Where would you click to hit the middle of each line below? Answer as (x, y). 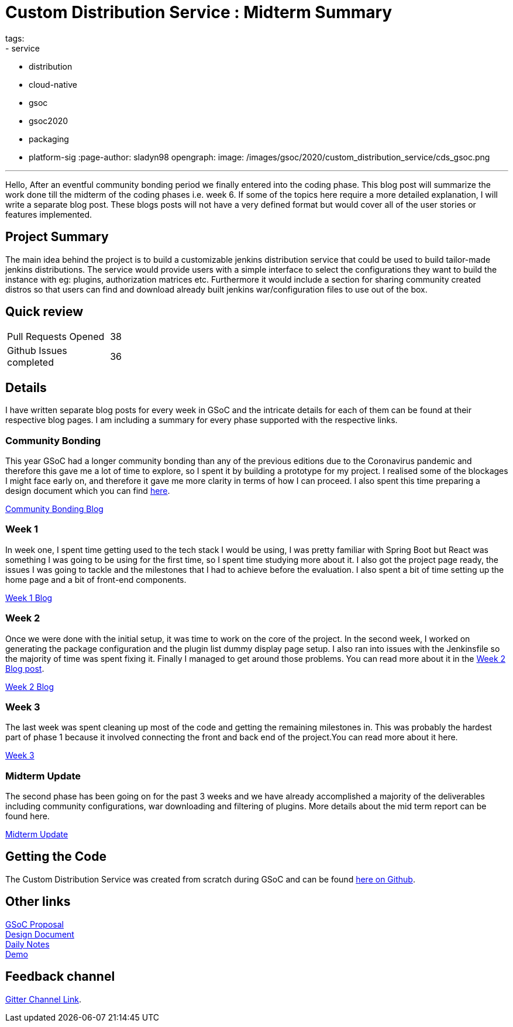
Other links (38, 902)
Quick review (44, 312)
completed (30, 363)
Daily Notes (27, 944)
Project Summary (57, 237)
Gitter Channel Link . (43, 999)
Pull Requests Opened (56, 337)
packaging (49, 139)
